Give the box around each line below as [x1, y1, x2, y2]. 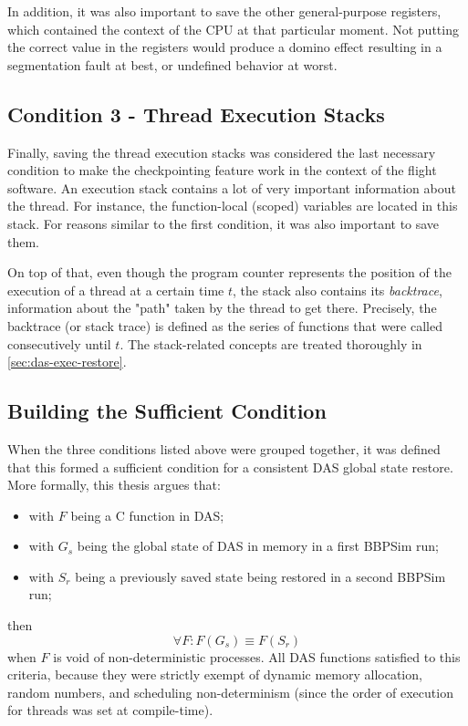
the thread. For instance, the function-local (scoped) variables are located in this [7, 196, 458, 215]
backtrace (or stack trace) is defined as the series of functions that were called [7, 316, 442, 335]
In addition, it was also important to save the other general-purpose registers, [7, 2, 442, 20]
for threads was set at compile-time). [7, 700, 213, 720]
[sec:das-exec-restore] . [7, 352, 127, 371]
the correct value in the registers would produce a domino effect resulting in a [7, 37, 442, 57]
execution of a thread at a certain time [7, 280, 224, 299]
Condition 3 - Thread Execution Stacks [7, 99, 385, 128]
